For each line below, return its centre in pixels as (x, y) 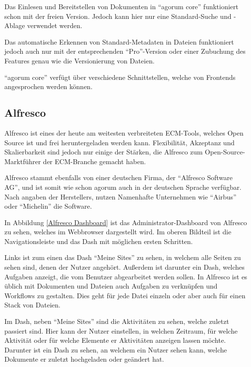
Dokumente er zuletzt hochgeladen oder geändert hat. (84, 359)
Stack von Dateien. (32, 305)
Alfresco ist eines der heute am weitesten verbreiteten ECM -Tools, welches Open (124, 132)
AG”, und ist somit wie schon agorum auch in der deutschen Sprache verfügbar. (123, 187)
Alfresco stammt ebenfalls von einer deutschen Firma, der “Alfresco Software (118, 177)
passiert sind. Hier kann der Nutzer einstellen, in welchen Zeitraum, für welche (121, 330)
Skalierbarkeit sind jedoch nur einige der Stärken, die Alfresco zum (104, 152)
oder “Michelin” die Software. (48, 206)
